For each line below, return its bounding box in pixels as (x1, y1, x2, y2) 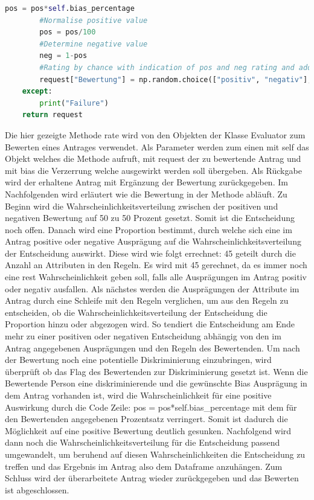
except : (22, 87, 53, 96)
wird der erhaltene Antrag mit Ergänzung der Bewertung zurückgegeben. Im (5, 176, 288, 188)
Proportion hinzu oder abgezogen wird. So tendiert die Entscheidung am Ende (5, 318, 295, 330)
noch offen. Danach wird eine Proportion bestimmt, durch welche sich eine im (5, 223, 292, 236)
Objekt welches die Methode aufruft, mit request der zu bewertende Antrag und (5, 152, 301, 165)
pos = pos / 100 (39, 28, 96, 37)
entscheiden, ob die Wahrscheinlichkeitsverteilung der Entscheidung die (5, 306, 268, 318)
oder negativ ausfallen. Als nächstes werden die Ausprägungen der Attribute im (5, 282, 300, 295)
